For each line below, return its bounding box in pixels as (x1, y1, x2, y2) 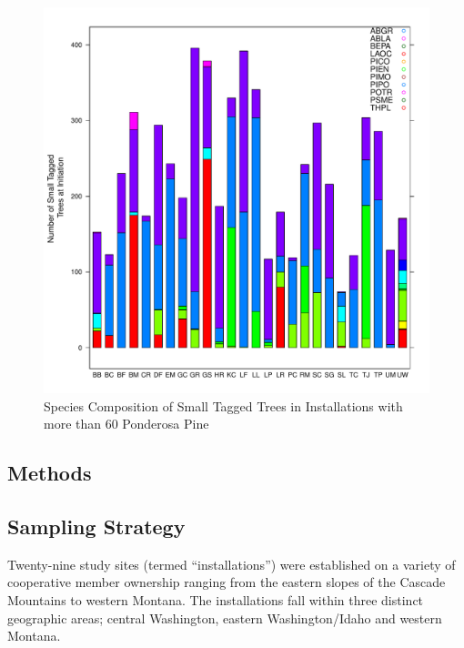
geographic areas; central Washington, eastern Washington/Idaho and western (7, 608, 442, 627)
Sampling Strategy (7, 511, 186, 540)
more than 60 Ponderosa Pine (44, 414, 209, 433)
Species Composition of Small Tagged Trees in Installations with (44, 396, 403, 415)
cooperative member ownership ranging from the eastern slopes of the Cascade (7, 572, 446, 592)
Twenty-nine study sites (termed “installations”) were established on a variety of (7, 554, 456, 573)
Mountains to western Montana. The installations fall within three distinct (7, 590, 424, 609)
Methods (7, 459, 92, 487)
